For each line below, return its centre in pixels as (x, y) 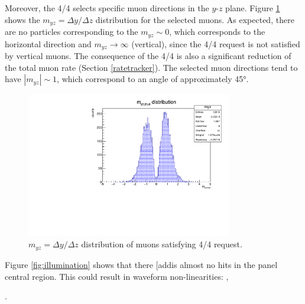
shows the (22, 19)
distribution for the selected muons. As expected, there (195, 19)
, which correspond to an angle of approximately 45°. (153, 79)
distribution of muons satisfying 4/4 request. (162, 244)
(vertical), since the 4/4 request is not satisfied (216, 43)
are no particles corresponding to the (72, 32)
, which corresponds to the (217, 32)
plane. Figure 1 (253, 8)
